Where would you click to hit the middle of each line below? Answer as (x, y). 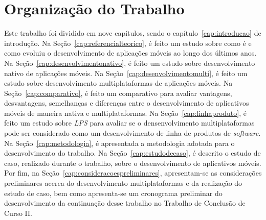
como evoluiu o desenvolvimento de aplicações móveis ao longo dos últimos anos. (130, 53)
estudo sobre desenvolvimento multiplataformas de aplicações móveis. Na (118, 83)
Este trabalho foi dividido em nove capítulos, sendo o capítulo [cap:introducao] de (133, 33)
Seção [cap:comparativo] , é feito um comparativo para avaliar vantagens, (118, 93)
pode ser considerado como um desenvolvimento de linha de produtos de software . (132, 133)
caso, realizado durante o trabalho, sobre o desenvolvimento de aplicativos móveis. (133, 163)
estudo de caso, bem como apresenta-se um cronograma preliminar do (113, 193)
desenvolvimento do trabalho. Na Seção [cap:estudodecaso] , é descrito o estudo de (132, 153)
